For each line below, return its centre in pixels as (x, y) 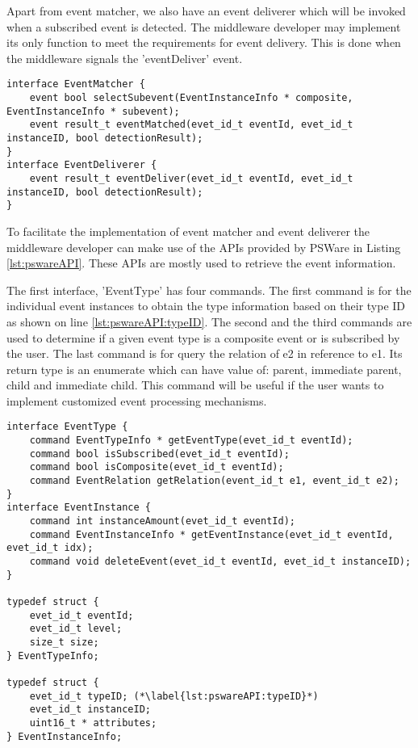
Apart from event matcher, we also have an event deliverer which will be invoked (206, 11)
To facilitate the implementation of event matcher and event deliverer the (188, 231)
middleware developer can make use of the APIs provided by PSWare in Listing (204, 247)
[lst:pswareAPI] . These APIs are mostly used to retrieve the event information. (201, 263)
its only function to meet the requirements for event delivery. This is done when (204, 42)
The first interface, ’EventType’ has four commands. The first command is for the (209, 290)
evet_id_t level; (76, 629)
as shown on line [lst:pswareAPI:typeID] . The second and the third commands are (209, 321)
